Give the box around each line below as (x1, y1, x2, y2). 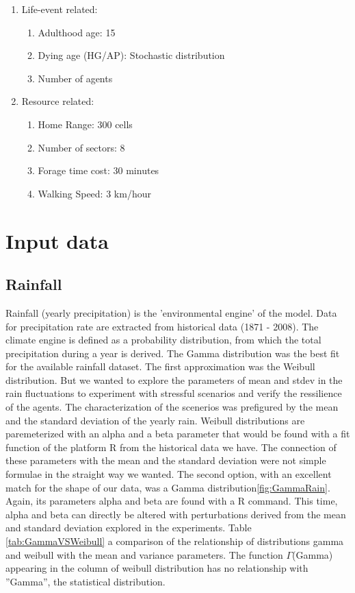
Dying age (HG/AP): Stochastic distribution (38, 48, 225, 62)
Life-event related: (21, 2, 98, 16)
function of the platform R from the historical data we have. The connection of (5, 439, 337, 454)
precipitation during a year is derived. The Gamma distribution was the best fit (5, 346, 340, 360)
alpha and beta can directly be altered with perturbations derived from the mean (5, 507, 346, 521)
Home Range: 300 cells (38, 117, 133, 131)
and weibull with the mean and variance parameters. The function (5, 547, 283, 561)
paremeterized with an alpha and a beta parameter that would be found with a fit (5, 426, 350, 441)
